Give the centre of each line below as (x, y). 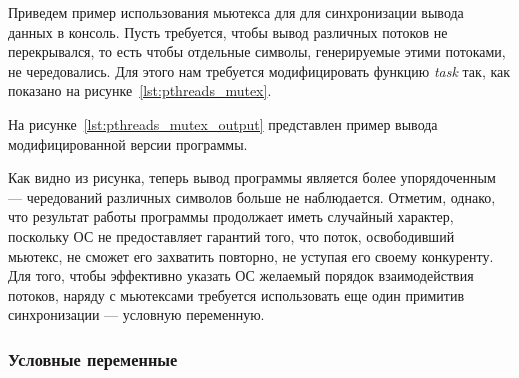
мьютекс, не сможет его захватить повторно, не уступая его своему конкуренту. (251, 255)
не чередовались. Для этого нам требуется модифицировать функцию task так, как (259, 70)
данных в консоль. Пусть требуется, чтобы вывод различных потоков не (228, 31)
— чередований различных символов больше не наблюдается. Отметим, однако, (252, 196)
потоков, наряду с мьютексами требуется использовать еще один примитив (236, 294)
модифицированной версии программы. (128, 143)
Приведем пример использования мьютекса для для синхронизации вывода (236, 12)
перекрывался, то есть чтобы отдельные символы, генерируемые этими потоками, (257, 51)
